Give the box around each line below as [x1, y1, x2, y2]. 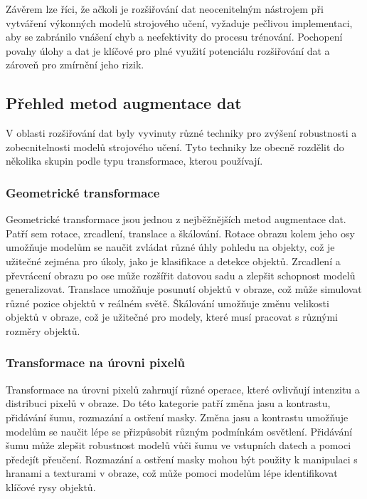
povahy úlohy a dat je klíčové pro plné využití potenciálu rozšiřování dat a [6, 43, 330, 58]
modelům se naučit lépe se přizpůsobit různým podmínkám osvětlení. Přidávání [6, 423, 353, 438]
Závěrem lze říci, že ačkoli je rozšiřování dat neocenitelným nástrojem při [6, 1, 324, 16]
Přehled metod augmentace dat [6, 92, 242, 114]
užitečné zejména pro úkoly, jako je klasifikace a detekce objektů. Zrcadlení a [6, 253, 341, 268]
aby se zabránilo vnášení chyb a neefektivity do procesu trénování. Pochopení [6, 29, 343, 44]
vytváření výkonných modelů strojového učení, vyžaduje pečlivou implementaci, [6, 15, 353, 30]
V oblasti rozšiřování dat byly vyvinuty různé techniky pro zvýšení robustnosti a [6, 125, 357, 140]
